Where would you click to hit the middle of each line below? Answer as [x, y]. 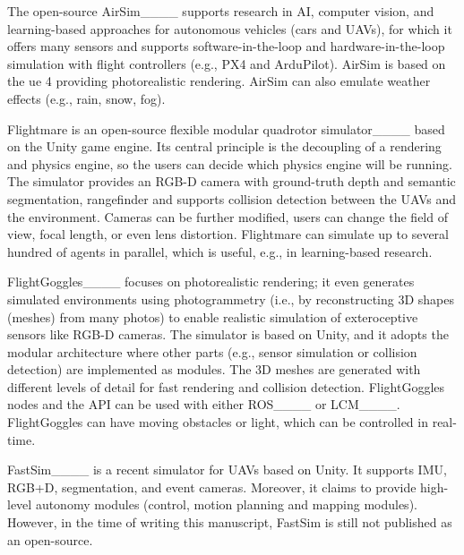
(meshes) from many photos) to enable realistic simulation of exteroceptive [213, 316]
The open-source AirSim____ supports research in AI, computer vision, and [221, 11]
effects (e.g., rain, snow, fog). [86, 98]
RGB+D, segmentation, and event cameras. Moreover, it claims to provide [212, 487]
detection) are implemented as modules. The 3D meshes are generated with [214, 369]
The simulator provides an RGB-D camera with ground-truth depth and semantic [232, 181]
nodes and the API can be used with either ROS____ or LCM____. [204, 404]
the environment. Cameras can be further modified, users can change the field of [228, 216]
